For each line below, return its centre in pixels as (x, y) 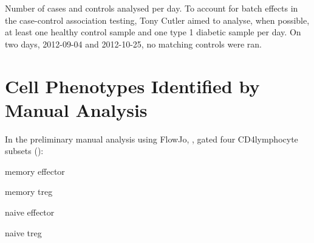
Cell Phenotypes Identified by (132, 86)
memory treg (29, 192)
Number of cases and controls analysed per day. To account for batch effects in (152, 8)
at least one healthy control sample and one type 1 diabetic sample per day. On (153, 32)
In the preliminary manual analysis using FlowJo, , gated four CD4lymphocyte (152, 139)
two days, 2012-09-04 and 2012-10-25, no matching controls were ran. (133, 44)
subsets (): (24, 151)
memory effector (35, 171)
